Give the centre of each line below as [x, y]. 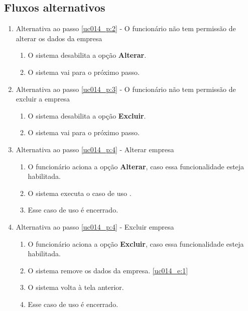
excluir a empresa [43, 99]
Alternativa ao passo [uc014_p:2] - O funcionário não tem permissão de [126, 28]
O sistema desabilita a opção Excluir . [87, 115]
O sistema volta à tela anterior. [76, 287]
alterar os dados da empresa [59, 38]
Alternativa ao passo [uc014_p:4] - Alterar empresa [95, 149]
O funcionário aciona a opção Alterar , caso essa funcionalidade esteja [136, 166]
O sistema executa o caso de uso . [80, 193]
